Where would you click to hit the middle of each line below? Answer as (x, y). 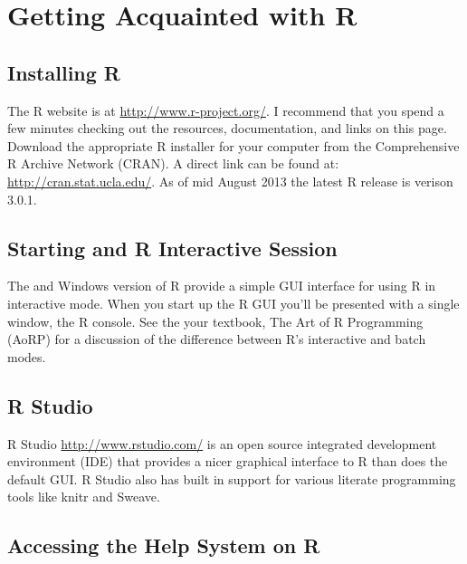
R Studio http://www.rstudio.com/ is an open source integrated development (222, 443)
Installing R (64, 72)
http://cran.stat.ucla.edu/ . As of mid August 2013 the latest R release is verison (230, 181)
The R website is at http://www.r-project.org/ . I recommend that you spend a (226, 110)
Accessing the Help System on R (164, 545)
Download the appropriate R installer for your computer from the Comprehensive (233, 145)
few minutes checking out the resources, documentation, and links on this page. (227, 128)
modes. (27, 356)
